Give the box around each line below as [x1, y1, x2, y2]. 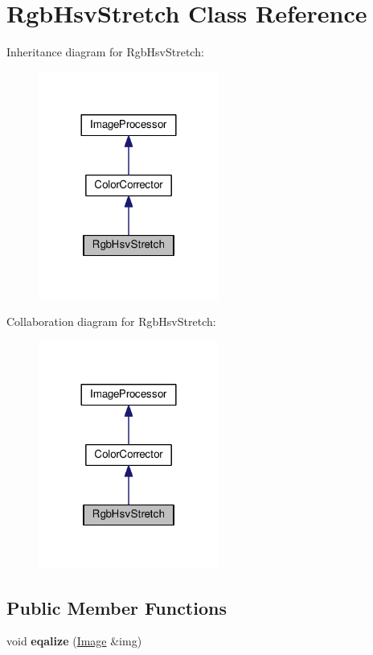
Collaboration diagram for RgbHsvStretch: [6, 313, 216, 330]
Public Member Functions [6, 595, 227, 620]
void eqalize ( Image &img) [6, 632, 142, 649]
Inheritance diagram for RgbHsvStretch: [6, 43, 204, 60]
